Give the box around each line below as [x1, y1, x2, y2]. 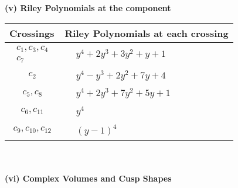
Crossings [9, 26, 55, 40]
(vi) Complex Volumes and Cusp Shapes [5, 172, 172, 184]
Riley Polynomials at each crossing [64, 26, 229, 40]
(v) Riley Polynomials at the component [5, 2, 171, 13]
